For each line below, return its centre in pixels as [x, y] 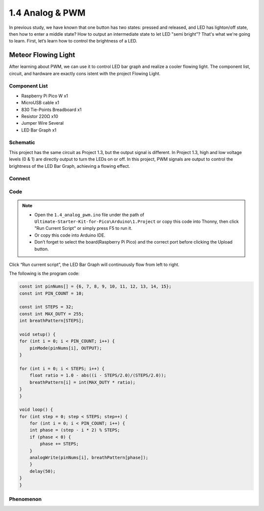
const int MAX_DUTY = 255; [52, 314]
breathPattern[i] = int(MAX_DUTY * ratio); [82, 382]
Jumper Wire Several [42, 123]
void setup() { [37, 334]
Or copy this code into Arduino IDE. [70, 235]
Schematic [22, 143]
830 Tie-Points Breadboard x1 [51, 110]
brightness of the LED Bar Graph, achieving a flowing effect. [70, 166]
